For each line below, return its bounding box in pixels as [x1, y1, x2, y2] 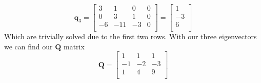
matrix [63, 41, 85, 51]
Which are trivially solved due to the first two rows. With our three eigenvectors [4, 31, 257, 42]
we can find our [4, 41, 53, 51]
